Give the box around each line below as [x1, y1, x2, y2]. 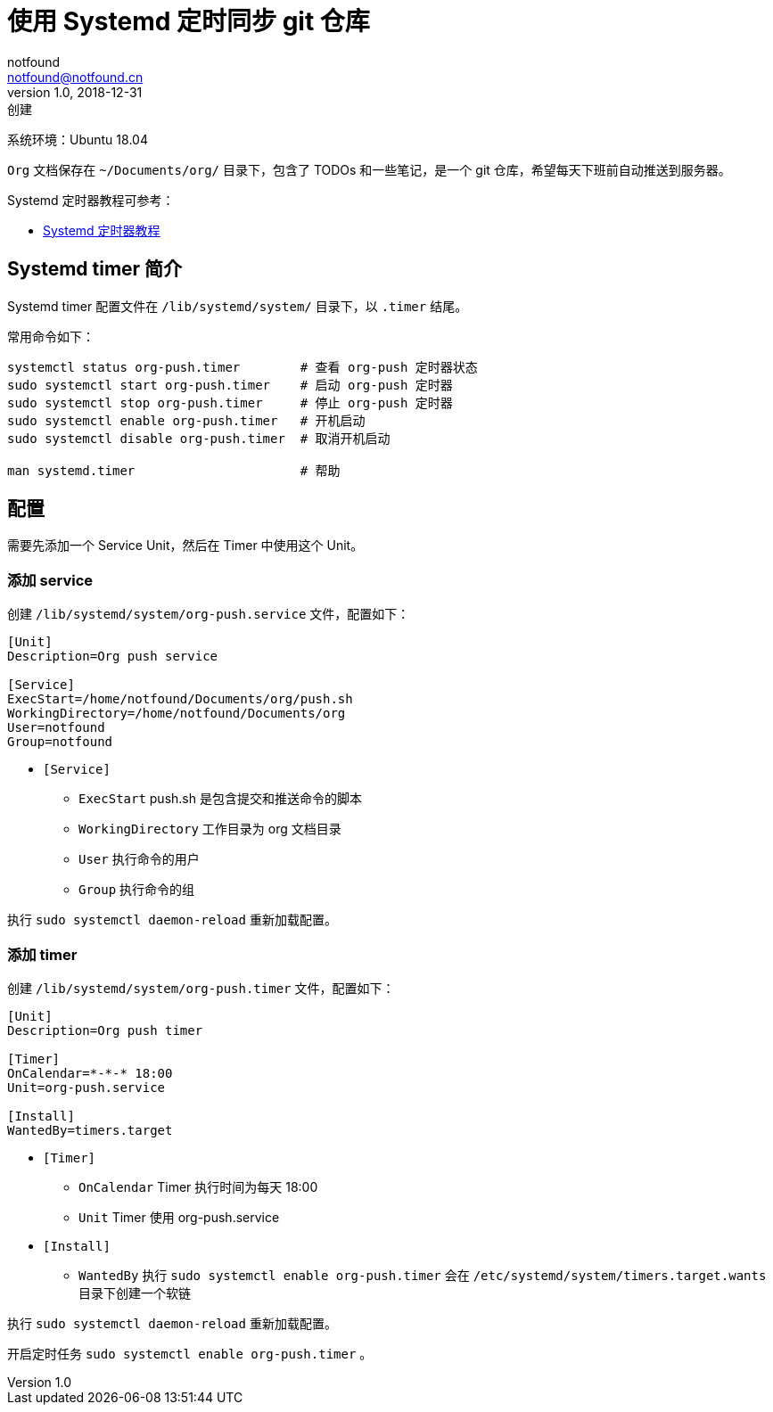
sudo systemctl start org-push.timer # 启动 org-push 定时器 [7, 377, 453, 392]
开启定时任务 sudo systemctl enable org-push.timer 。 [7, 1345, 373, 1361]
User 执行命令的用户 [78, 851, 200, 867]
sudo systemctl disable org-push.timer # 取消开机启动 [7, 431, 391, 446]
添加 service [7, 571, 94, 589]
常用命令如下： [7, 328, 95, 344]
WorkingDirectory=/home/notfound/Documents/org [7, 706, 346, 721]
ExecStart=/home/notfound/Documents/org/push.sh [7, 692, 353, 707]
